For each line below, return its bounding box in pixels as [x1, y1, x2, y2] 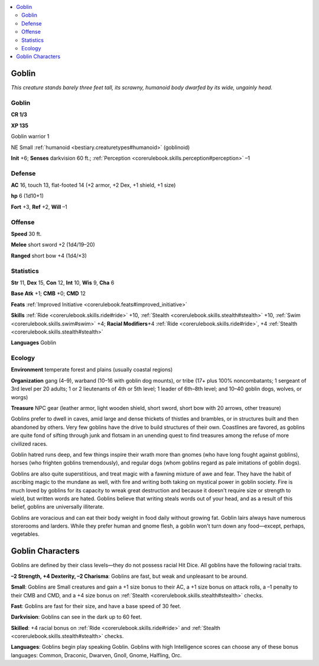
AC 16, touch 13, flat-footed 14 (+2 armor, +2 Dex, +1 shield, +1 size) [11, 182, 176, 189]
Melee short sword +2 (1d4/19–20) [11, 241, 95, 248]
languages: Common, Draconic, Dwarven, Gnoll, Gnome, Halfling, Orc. [11, 651, 182, 659]
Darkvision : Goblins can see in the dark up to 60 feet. [11, 613, 142, 620]
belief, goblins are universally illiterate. [11, 503, 105, 510]
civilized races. [11, 440, 48, 447]
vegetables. [11, 531, 40, 538]
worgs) [11, 393, 28, 400]
